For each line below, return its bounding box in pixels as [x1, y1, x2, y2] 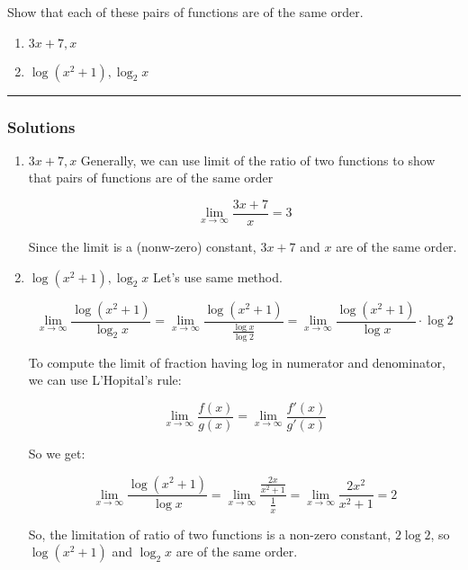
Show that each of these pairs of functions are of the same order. [7, 3, 364, 21]
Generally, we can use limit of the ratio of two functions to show [80, 150, 436, 169]
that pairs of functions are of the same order [28, 168, 274, 187]
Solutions [7, 115, 76, 138]
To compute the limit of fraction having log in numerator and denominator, [28, 352, 445, 371]
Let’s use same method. [153, 267, 283, 286]
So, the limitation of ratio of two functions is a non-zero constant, [28, 524, 391, 543]
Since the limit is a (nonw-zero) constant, [28, 237, 256, 256]
